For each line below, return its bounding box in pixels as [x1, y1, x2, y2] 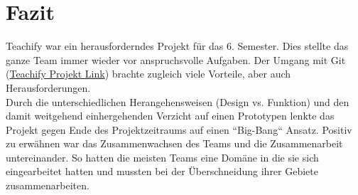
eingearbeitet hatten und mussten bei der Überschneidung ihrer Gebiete [6, 164, 318, 179]
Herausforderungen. [6, 80, 91, 95]
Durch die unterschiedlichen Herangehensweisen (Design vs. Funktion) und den [6, 94, 349, 109]
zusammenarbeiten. [6, 178, 89, 193]
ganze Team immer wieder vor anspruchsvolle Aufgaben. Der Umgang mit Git [6, 52, 346, 67]
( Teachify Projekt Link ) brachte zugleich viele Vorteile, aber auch [6, 66, 291, 81]
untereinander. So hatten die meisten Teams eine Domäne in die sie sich [6, 149, 319, 164]
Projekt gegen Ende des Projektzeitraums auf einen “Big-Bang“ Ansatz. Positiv [6, 122, 352, 137]
